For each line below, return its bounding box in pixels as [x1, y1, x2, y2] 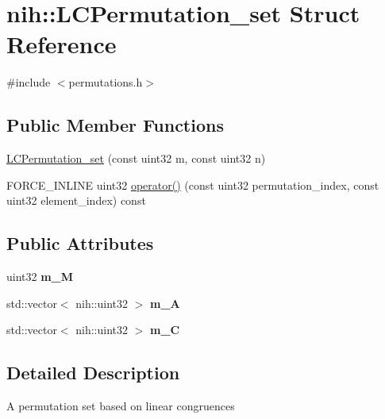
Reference [6, 28, 117, 60]
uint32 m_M [6, 268, 74, 285]
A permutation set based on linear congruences [6, 398, 235, 414]
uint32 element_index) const [6, 192, 146, 209]
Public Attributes [6, 231, 154, 256]
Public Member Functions [6, 113, 224, 137]
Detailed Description [6, 360, 180, 385]
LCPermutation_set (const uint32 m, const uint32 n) [6, 150, 266, 167]
